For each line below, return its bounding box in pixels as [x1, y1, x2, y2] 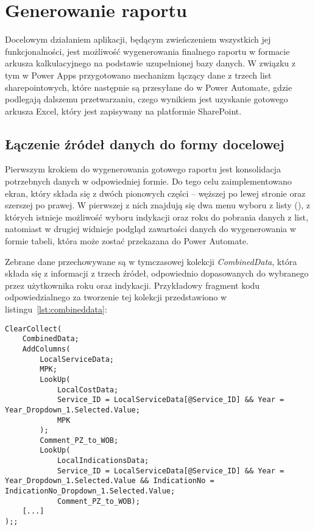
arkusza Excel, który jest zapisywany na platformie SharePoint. [5, 104, 242, 117]
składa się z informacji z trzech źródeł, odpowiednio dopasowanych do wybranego [5, 267, 309, 280]
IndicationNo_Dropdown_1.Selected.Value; [5, 487, 175, 496]
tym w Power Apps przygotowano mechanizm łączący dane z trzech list [5, 68, 272, 81]
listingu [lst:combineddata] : [5, 303, 107, 316]
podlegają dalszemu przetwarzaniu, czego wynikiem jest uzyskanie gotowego [5, 93, 288, 105]
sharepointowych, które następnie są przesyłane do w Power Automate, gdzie [5, 80, 292, 93]
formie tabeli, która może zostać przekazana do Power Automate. [5, 235, 249, 247]
